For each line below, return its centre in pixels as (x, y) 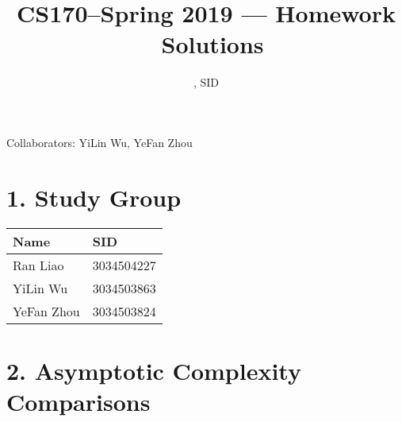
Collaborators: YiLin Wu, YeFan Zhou (100, 142)
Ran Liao (38, 265)
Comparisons (78, 401)
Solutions (212, 44)
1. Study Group (94, 197)
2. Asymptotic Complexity (154, 370)
